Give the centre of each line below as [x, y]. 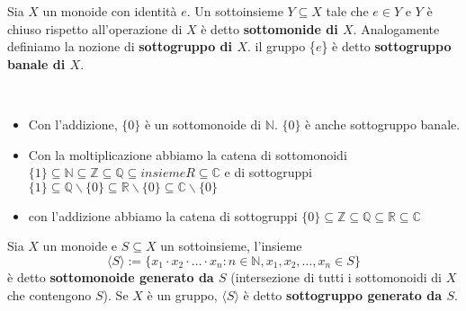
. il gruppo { [281, 46]
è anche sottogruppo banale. [383, 124]
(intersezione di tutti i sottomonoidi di [336, 276]
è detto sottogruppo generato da [343, 294]
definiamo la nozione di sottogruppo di [120, 46]
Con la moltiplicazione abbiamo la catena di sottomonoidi [188, 154]
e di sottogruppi [268, 172]
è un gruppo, [182, 294]
